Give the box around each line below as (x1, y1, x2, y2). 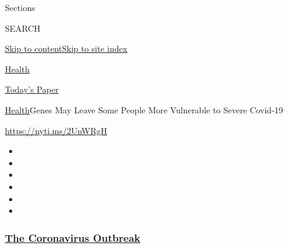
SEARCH (5, 21, 41, 34)
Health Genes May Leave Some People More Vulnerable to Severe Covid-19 (5, 103, 283, 116)
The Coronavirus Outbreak (5, 230, 141, 245)
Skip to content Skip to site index (5, 42, 128, 55)
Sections (5, 1, 35, 13)
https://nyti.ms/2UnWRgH (5, 124, 107, 136)
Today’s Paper (5, 83, 59, 96)
